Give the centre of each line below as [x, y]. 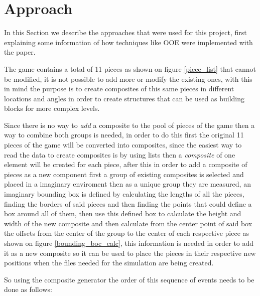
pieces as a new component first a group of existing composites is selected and [124, 174]
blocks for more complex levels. [52, 108]
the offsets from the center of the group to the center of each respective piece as [127, 233]
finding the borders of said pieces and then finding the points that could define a [128, 203]
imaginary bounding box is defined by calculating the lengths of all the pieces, [124, 194]
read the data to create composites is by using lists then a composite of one [120, 154]
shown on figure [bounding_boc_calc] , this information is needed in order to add [129, 243]
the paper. [20, 52]
